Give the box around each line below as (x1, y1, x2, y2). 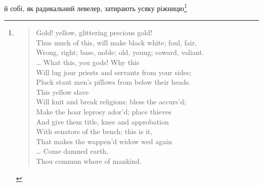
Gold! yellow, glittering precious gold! (36, 27, 152, 38)
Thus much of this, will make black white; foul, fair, (36, 37, 197, 47)
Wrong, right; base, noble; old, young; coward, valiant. (36, 47, 204, 57)
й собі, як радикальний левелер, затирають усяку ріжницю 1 (4, 2, 187, 13)
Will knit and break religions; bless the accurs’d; (36, 96, 186, 107)
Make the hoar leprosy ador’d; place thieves (36, 106, 171, 116)
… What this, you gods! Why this (36, 57, 140, 68)
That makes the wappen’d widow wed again (36, 136, 172, 146)
